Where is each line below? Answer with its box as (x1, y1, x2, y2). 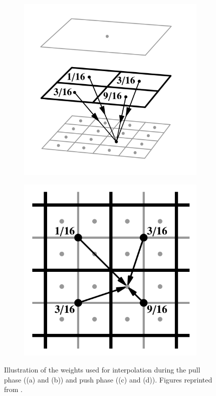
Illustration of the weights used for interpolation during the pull (4, 364, 200, 375)
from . (4, 384, 23, 394)
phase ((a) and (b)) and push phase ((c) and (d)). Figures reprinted (4, 374, 212, 384)
